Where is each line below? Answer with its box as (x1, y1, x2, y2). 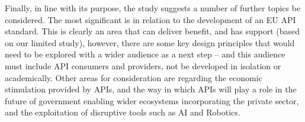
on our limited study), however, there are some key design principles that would (5, 36, 295, 49)
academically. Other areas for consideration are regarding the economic (5, 71, 262, 84)
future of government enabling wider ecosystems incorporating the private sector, (5, 94, 299, 107)
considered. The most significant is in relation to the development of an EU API (5, 13, 296, 25)
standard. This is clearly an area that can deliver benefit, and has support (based (5, 25, 300, 37)
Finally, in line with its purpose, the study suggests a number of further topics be (5, 2, 301, 14)
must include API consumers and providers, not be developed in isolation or (5, 59, 281, 72)
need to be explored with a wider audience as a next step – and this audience (5, 48, 285, 60)
